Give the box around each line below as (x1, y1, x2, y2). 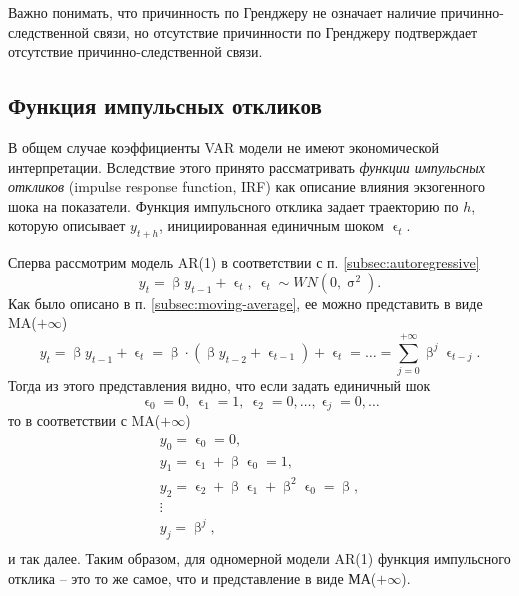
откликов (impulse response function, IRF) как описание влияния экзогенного (8, 176, 485, 197)
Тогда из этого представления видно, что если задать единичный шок (8, 375, 431, 396)
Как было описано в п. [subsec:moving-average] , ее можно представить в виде (8, 292, 483, 313)
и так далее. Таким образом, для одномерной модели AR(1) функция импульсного (8, 548, 511, 569)
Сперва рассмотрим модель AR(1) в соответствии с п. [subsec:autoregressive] (8, 252, 480, 273)
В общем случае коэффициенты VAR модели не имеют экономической (8, 136, 439, 157)
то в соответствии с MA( (8, 410, 161, 431)
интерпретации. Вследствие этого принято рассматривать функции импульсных (8, 156, 485, 177)
